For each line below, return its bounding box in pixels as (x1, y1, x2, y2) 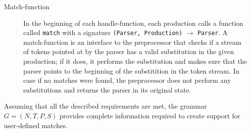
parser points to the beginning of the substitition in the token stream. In (23, 65, 240, 75)
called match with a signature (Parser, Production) (23, 27, 183, 38)
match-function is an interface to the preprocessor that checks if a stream (23, 37, 241, 47)
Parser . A (197, 27, 228, 38)
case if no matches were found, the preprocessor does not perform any (23, 75, 231, 85)
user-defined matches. (4, 120, 68, 130)
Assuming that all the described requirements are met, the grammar (4, 101, 207, 111)
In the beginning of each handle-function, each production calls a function (23, 18, 243, 28)
